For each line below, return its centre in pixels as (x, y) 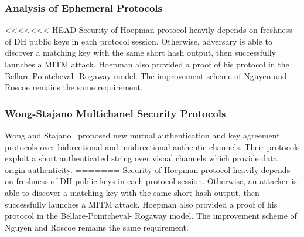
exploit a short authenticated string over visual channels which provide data (141, 158)
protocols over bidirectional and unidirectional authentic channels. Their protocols (152, 146)
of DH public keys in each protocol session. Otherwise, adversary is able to (139, 41)
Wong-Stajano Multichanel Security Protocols (115, 113)
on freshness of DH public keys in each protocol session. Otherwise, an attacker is (151, 181)
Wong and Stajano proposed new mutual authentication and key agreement (142, 135)
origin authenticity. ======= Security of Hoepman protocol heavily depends (148, 169)
